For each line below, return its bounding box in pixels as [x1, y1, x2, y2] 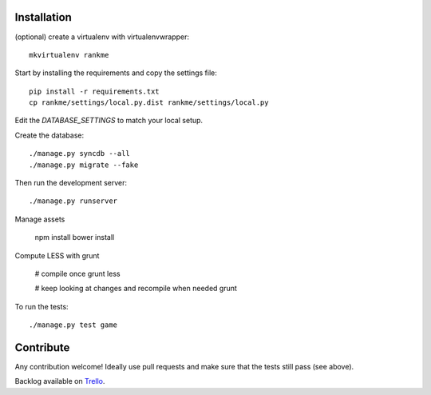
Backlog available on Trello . [14, 377, 105, 386]
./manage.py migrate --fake [29, 160, 139, 170]
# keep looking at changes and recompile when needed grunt [34, 284, 237, 293]
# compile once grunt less [34, 269, 121, 278]
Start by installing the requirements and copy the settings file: [14, 68, 217, 78]
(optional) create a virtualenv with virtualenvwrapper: [14, 32, 190, 42]
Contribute [14, 341, 70, 354]
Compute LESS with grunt [14, 250, 100, 260]
